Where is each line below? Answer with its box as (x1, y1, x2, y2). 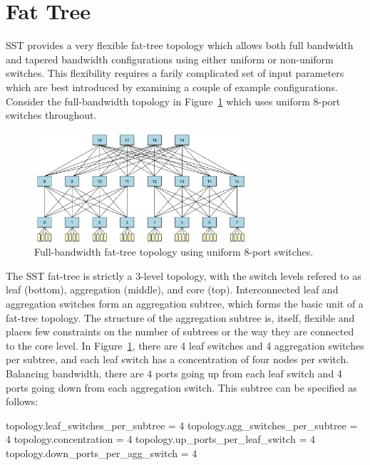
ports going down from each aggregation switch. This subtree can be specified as (6, 380, 357, 395)
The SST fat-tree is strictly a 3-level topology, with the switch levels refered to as (6, 268, 361, 283)
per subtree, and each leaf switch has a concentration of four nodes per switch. (6, 352, 349, 367)
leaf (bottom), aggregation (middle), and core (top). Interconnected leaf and (6, 282, 339, 297)
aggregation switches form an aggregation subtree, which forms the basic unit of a (6, 296, 364, 310)
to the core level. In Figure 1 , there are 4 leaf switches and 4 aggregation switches (6, 338, 364, 352)
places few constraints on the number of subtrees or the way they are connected (6, 324, 354, 339)
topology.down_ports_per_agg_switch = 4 (6, 445, 197, 460)
